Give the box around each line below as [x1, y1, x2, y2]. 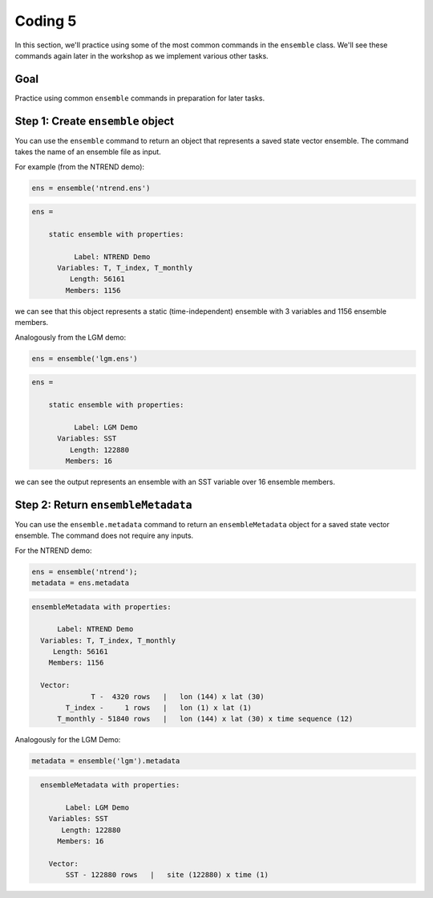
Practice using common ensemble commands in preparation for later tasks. [14, 93, 265, 103]
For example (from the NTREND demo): [14, 161, 144, 172]
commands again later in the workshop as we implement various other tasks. [14, 51, 269, 60]
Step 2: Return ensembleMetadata [14, 498, 192, 511]
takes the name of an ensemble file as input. [14, 147, 162, 156]
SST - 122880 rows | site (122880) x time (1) [65, 871, 269, 880]
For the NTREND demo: [14, 546, 92, 555]
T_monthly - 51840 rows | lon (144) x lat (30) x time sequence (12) [57, 714, 354, 724]
